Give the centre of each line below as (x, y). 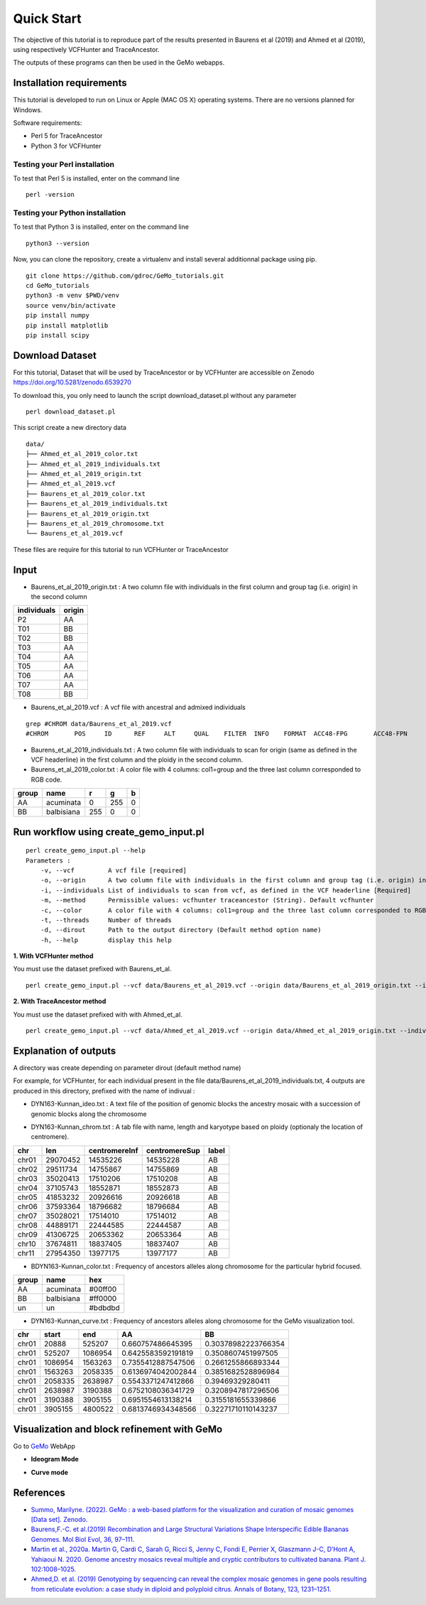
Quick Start (47, 18)
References (39, 1492)
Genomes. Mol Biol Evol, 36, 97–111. (83, 1539)
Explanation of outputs (65, 1050)
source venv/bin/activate (71, 305)
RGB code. (47, 779)
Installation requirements (70, 83)
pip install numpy (58, 315)
